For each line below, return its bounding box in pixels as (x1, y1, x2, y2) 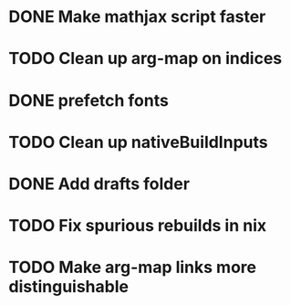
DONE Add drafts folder (8, 174, 191, 194)
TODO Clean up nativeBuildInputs (8, 131, 268, 152)
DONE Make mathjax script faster (8, 6, 266, 27)
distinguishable (8, 277, 130, 298)
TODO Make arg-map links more (8, 258, 257, 278)
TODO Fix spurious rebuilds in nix (8, 216, 267, 237)
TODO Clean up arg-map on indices (8, 48, 283, 69)
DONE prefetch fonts (8, 89, 170, 110)
